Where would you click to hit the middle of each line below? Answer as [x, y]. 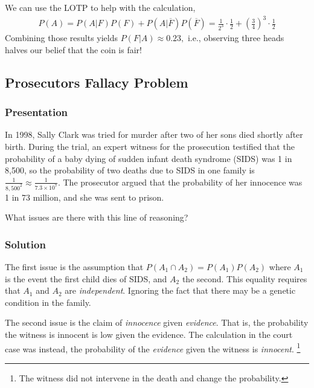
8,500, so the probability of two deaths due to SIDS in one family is [130, 170]
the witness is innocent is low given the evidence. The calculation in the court [149, 334]
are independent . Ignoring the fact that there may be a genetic [180, 290]
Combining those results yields [62, 38]
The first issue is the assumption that [74, 266]
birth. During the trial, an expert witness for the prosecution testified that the [150, 146]
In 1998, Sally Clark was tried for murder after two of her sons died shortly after [154, 134]
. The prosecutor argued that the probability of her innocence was [180, 182]
